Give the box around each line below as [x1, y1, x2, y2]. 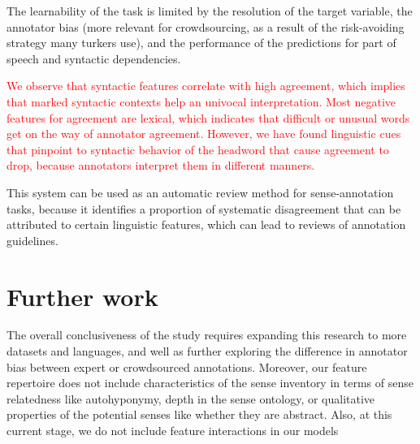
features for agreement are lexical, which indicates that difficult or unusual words [6, 109, 410, 126]
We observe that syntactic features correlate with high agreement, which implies [6, 77, 405, 94]
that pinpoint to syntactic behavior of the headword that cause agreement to [6, 140, 389, 157]
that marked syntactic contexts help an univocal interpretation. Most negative [6, 93, 396, 110]
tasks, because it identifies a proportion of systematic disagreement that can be [6, 200, 401, 217]
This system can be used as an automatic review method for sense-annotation [6, 183, 394, 200]
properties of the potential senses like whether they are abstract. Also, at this [6, 406, 392, 423]
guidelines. [6, 231, 58, 248]
